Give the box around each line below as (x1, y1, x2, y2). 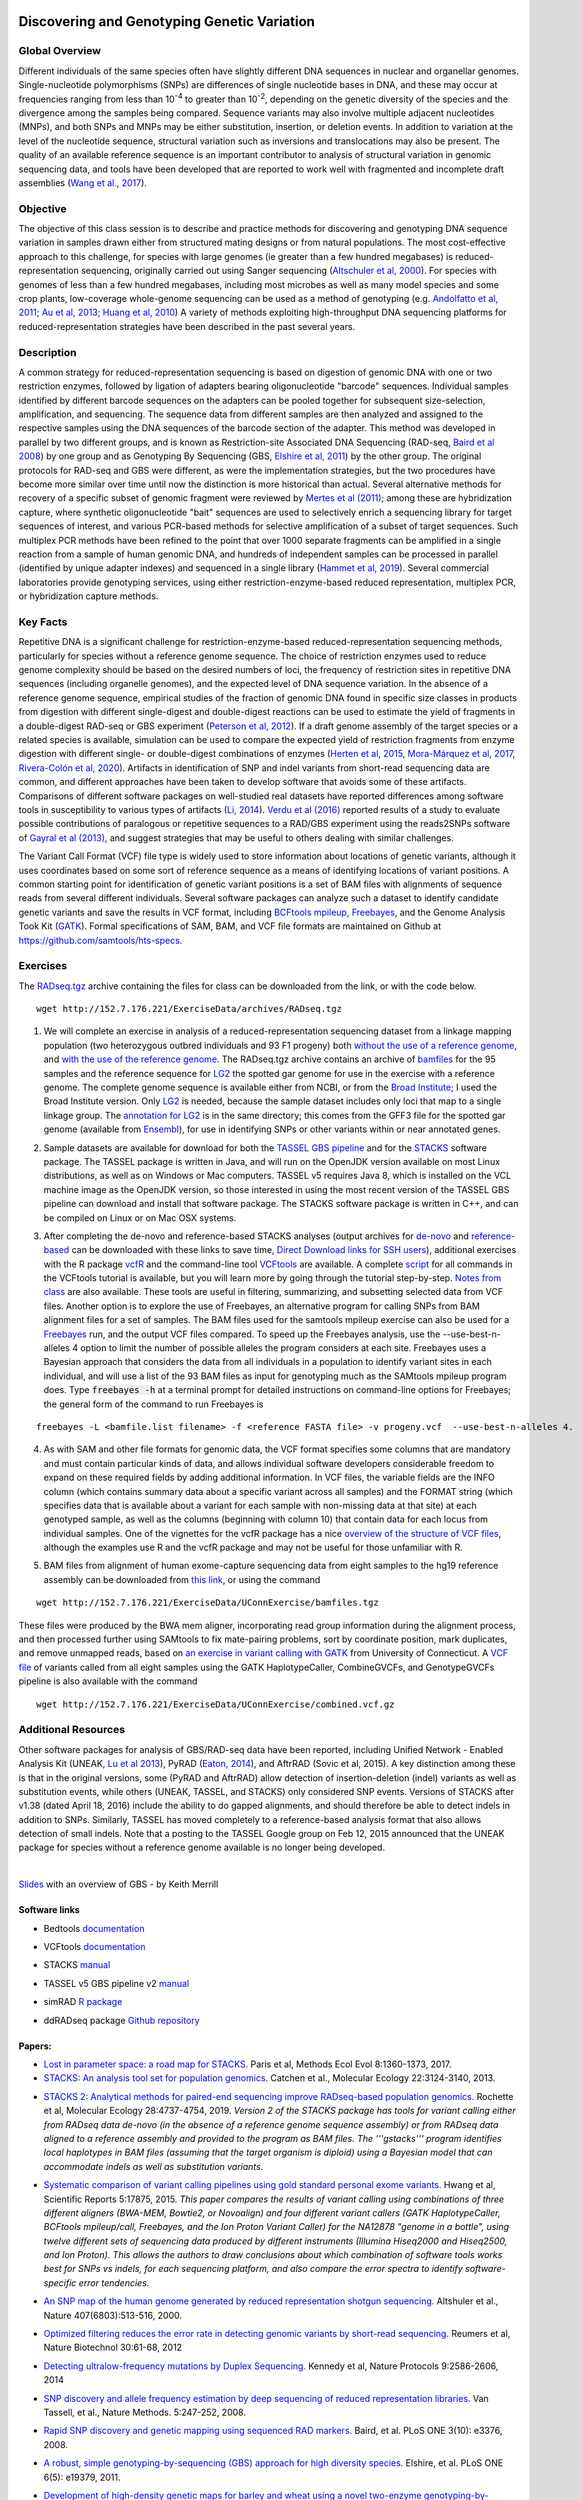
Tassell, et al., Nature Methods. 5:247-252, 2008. (43, 2406, 247, 2418)
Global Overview (18, 44, 102, 58)
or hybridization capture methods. (18, 590, 159, 602)
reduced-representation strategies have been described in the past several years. (18, 320, 356, 332)
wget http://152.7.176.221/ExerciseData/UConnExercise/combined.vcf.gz (36, 1698, 395, 1710)
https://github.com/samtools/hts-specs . (18, 934, 183, 946)
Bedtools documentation (43, 1922, 145, 1934)
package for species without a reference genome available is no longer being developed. (18, 1841, 385, 1854)
